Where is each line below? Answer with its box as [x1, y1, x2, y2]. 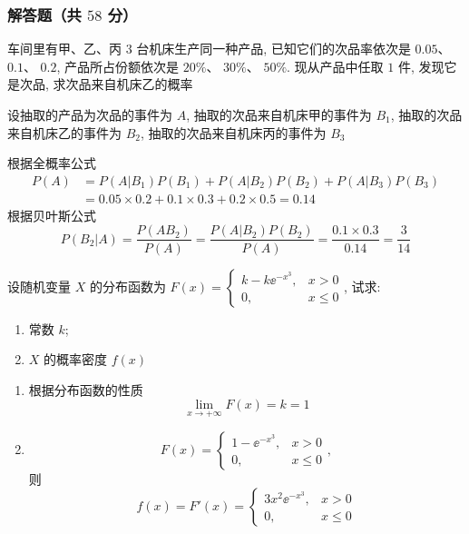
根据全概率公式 [7, 153, 96, 173]
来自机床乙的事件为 [7, 123, 122, 142]
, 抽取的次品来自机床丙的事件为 [141, 123, 327, 142]
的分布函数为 [89, 276, 166, 295]
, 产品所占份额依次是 [56, 56, 180, 75]
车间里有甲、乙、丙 [7, 39, 122, 58]
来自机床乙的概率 [91, 74, 193, 94]
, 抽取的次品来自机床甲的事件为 [186, 105, 372, 124]
